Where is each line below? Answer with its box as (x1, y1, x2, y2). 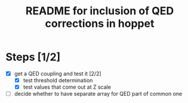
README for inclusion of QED (25, 4, 174, 18)
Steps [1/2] (5, 51, 61, 64)
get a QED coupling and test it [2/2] (14, 70, 102, 77)
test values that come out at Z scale (23, 83, 112, 90)
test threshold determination (23, 77, 93, 84)
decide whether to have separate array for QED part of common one (14, 90, 183, 98)
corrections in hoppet (45, 17, 155, 30)
